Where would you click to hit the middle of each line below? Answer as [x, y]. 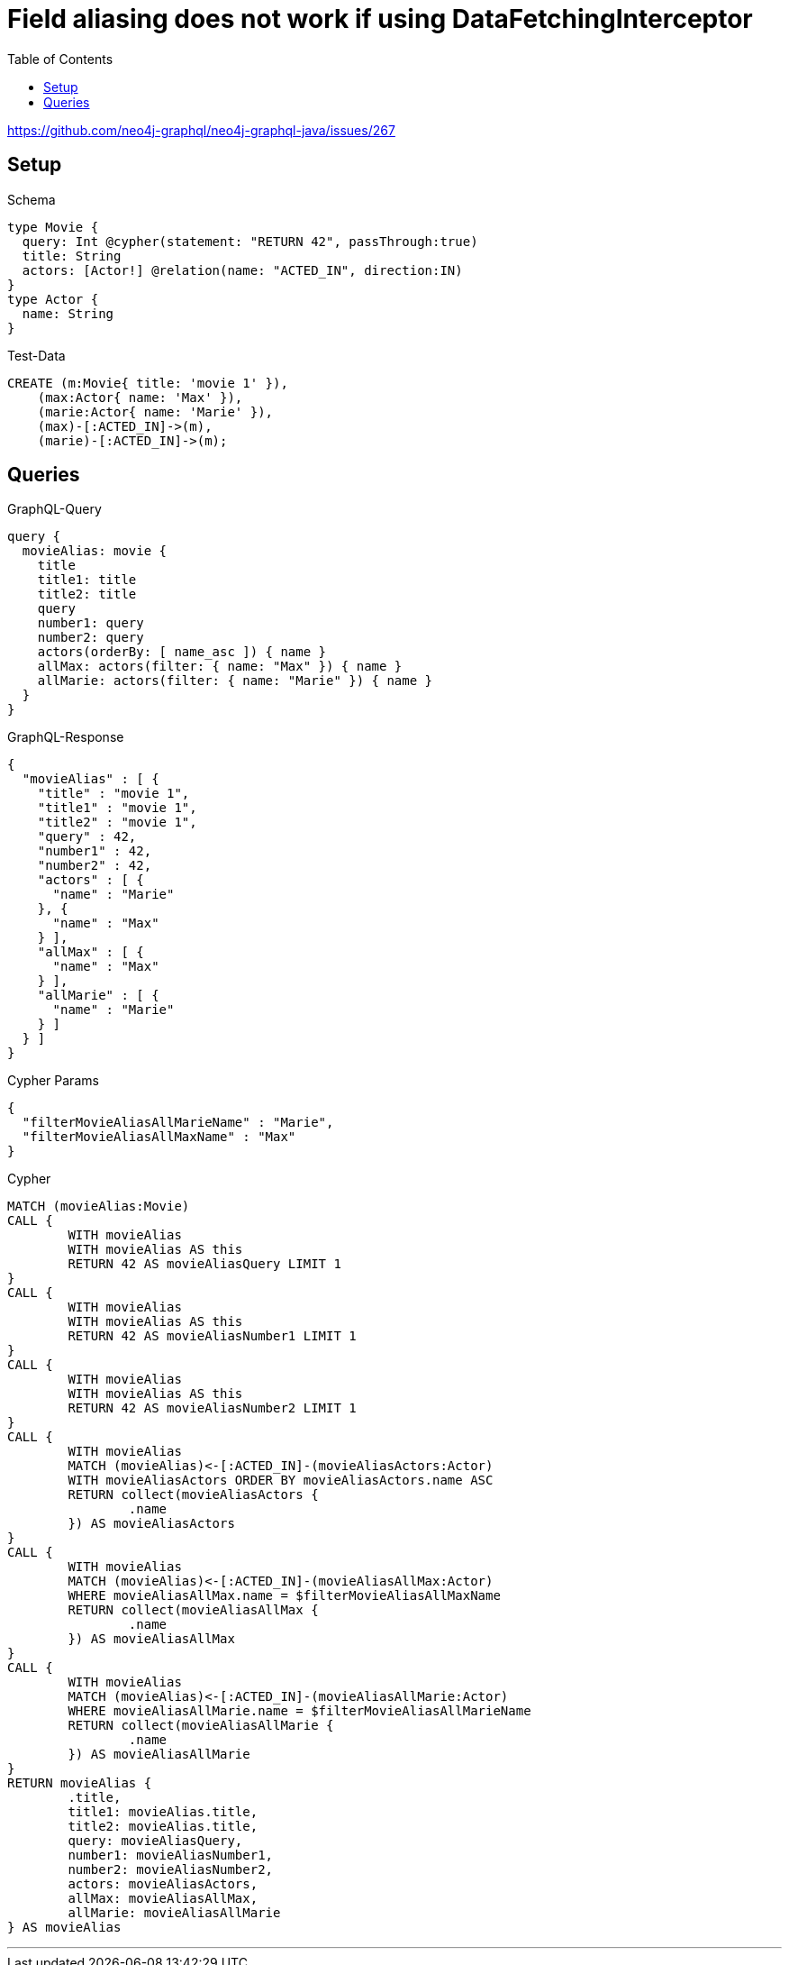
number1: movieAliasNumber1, [171, 1855]
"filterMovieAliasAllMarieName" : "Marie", [178, 1123]
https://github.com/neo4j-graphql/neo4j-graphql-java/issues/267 [201, 130]
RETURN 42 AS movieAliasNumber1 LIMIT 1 [212, 1336]
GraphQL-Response [66, 737]
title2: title [87, 594]
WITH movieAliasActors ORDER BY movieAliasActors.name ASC [281, 1481]
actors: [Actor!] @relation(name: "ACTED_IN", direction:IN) [242, 270]
